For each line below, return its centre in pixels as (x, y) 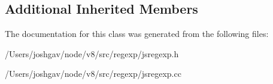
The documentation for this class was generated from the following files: (137, 34)
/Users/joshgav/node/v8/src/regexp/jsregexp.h (92, 53)
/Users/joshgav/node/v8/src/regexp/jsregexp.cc (93, 74)
